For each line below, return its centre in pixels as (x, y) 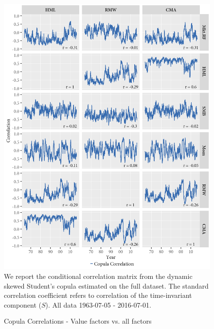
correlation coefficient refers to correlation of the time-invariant (98, 295)
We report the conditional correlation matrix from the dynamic (98, 276)
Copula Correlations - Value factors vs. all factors (78, 321)
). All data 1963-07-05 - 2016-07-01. (98, 304)
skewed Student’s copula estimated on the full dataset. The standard (106, 285)
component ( (23, 304)
